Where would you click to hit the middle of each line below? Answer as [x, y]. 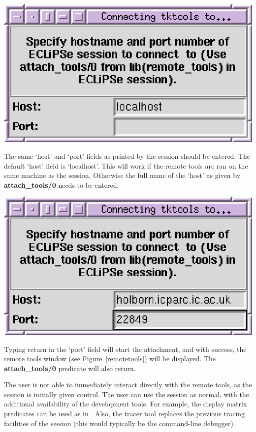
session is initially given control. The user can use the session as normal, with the [127, 394]
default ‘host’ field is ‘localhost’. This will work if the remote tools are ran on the [126, 165]
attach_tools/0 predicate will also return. [70, 368]
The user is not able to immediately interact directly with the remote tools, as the [128, 385]
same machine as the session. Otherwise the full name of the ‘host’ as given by [122, 175]
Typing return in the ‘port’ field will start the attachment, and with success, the [125, 349]
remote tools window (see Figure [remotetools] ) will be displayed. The [110, 359]
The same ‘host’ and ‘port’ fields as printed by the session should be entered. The [127, 156]
